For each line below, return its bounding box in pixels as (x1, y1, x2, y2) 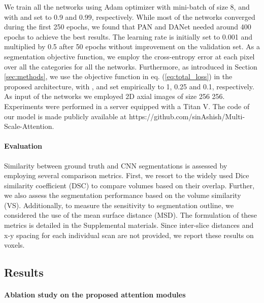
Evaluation (4, 141, 42, 151)
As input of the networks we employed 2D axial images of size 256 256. (4, 91, 225, 102)
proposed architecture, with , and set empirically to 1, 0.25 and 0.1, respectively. (4, 81, 254, 91)
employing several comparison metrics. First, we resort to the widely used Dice (4, 170, 249, 181)
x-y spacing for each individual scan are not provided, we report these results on (4, 229, 254, 240)
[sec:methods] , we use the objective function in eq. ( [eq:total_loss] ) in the (4, 71, 233, 82)
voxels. (4, 240, 25, 250)
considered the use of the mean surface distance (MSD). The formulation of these (4, 210, 257, 220)
